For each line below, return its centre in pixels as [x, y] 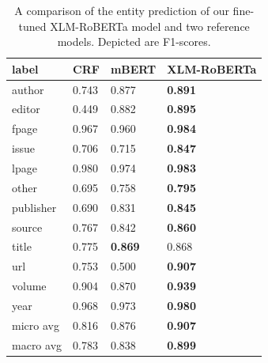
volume [29, 286]
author [28, 89]
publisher [34, 207]
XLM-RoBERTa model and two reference [150, 26]
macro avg [37, 344]
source [27, 227]
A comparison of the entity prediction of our [122, 10]
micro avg [36, 325]
